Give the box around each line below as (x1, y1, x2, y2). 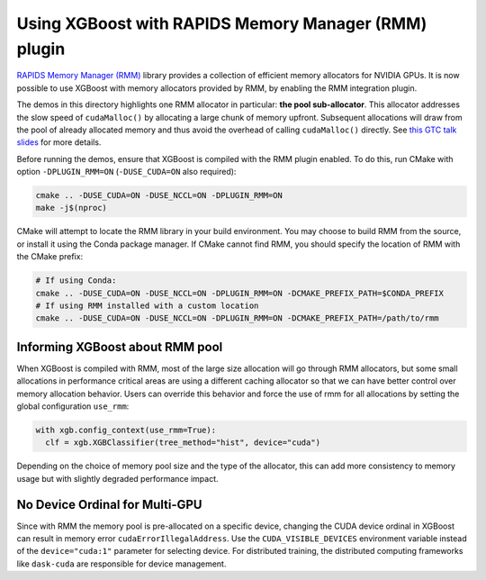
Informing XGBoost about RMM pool (16, 339, 223, 355)
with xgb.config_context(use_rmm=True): (35, 425, 216, 436)
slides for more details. (16, 137, 102, 148)
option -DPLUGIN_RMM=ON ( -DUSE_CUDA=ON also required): (16, 167, 237, 177)
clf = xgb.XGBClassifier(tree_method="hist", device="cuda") (45, 438, 321, 448)
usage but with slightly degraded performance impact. (16, 473, 220, 484)
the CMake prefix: (16, 251, 84, 262)
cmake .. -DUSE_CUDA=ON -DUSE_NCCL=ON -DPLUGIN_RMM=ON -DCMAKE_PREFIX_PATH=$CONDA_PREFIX (35, 288, 445, 298)
